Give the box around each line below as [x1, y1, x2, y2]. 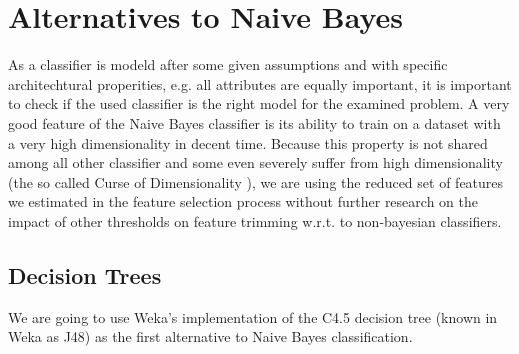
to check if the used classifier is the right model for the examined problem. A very [8, 93, 510, 114]
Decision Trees [8, 259, 162, 290]
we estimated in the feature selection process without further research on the [8, 191, 478, 212]
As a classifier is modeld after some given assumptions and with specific [8, 54, 448, 75]
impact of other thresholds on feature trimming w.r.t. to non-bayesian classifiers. [8, 210, 502, 231]
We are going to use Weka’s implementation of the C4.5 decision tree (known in [8, 306, 498, 327]
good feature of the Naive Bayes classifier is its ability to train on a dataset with [8, 112, 501, 133]
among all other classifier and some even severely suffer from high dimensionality [8, 152, 503, 173]
